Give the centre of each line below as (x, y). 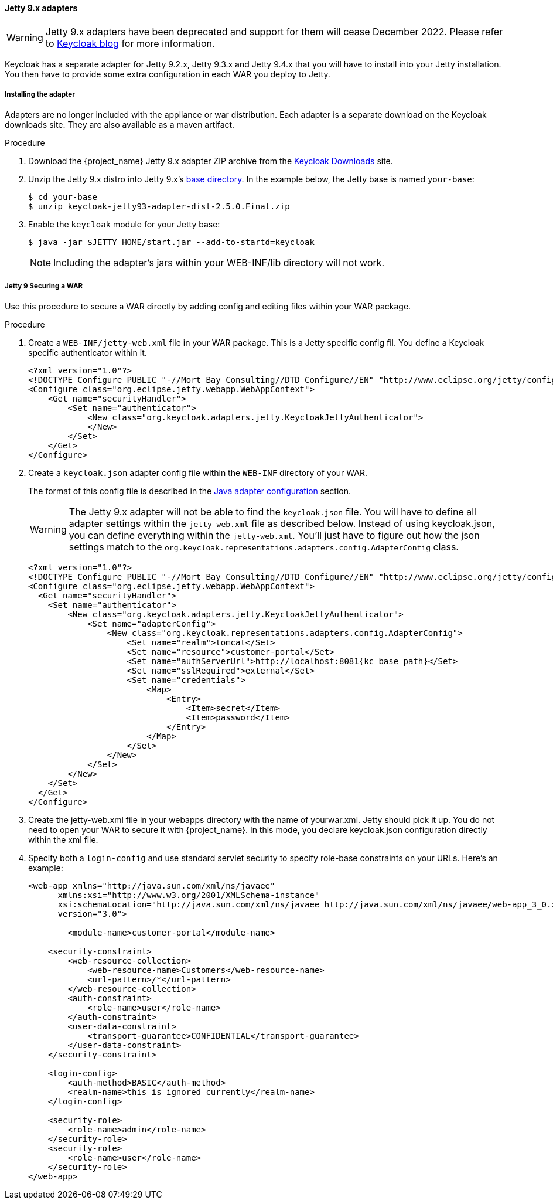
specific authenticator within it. (88, 353)
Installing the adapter (40, 94)
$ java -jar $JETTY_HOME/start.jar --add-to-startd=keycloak (171, 242)
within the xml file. (63, 840)
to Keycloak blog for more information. (130, 43)
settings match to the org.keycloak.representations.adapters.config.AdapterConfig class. (264, 547)
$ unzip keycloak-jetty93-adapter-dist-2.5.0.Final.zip (159, 207)
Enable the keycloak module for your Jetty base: (124, 225)
